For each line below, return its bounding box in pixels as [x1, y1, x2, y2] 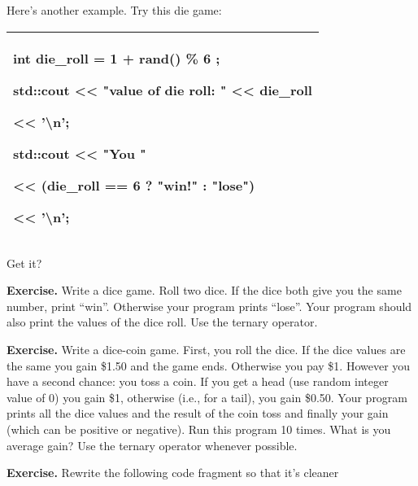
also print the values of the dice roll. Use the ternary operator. [7, 313, 318, 331]
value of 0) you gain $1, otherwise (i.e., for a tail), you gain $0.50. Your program [7, 388, 408, 405]
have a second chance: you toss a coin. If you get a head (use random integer [7, 373, 389, 390]
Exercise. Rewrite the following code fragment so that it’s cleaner [7, 464, 339, 481]
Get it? [7, 254, 42, 271]
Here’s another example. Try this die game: [7, 2, 222, 18]
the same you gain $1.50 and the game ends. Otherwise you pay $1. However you [7, 357, 411, 374]
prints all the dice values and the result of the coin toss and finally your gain [7, 405, 389, 422]
